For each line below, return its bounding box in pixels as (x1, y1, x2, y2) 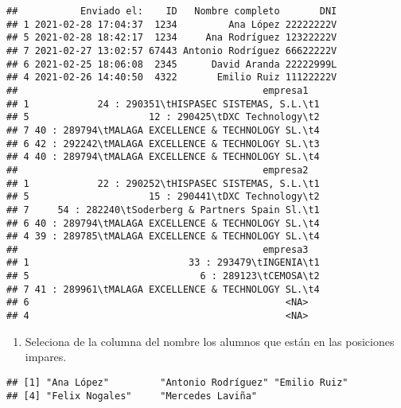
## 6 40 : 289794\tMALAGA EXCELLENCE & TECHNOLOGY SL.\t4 (6, 217, 320, 229)
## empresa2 (6, 164, 309, 176)
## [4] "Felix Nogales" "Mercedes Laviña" (6, 390, 257, 402)
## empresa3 (6, 243, 309, 255)
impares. (25, 348, 67, 365)
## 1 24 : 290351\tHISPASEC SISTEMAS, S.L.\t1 (6, 98, 320, 110)
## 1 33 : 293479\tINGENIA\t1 (6, 257, 320, 269)
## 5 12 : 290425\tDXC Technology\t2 (6, 111, 320, 123)
